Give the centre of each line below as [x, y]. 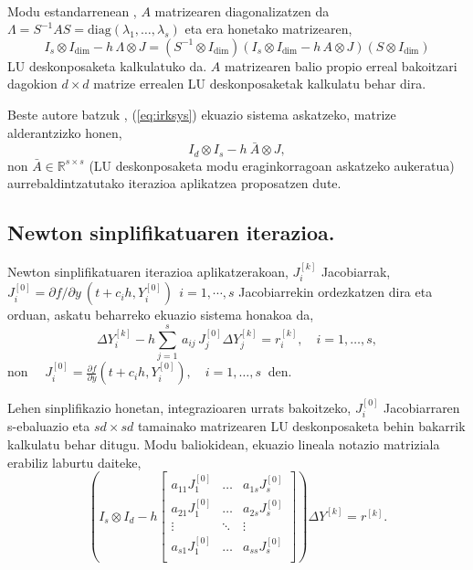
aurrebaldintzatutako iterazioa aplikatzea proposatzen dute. [174, 183]
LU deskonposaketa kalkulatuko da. [107, 65]
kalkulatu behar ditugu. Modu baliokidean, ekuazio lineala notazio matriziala [224, 444]
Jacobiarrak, [356, 272]
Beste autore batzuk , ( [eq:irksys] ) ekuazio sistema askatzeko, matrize [202, 114]
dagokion [32, 84]
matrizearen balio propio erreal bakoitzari [341, 65]
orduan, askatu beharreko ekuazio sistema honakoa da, [161, 315]
